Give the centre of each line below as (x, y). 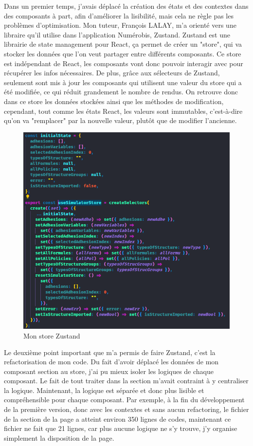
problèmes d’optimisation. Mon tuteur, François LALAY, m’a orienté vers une (120, 25)
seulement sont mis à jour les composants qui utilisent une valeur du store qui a (123, 82)
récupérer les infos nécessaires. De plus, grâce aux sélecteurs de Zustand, (112, 73)
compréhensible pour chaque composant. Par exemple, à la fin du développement (124, 400)
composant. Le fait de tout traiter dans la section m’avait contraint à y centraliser (126, 381)
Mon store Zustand (52, 335)
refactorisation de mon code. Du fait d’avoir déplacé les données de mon (111, 362)
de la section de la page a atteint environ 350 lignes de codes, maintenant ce (117, 419)
